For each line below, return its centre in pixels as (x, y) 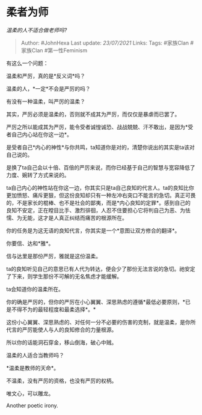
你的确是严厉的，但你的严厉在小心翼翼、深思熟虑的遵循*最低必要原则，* (96, 301)
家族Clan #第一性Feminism (54, 50)
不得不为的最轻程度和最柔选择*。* (54, 309)
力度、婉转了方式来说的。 (38, 175)
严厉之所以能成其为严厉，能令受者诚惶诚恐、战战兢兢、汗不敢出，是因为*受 (100, 127)
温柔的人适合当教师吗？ (35, 355)
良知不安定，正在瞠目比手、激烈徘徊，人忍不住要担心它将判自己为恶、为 (96, 210)
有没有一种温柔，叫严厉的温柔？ (46, 101)
